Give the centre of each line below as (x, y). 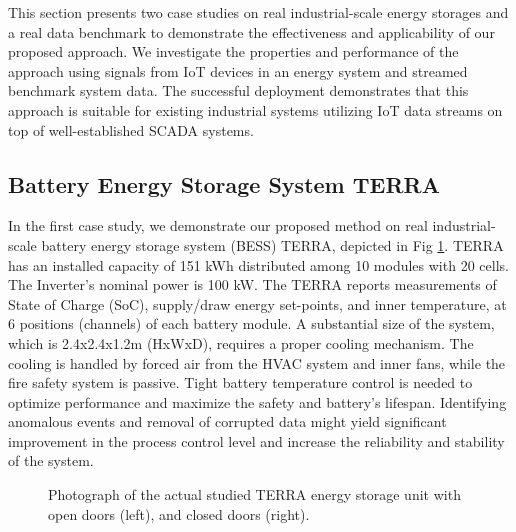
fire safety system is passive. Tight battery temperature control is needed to (240, 382)
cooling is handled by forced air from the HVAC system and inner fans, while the (257, 362)
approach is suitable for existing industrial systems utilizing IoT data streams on (255, 109)
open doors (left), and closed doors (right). (179, 513)
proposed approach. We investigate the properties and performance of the (233, 51)
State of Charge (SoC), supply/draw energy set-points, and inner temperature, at (257, 303)
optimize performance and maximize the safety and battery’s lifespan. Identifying (257, 401)
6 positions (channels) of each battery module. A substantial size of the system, (251, 323)
